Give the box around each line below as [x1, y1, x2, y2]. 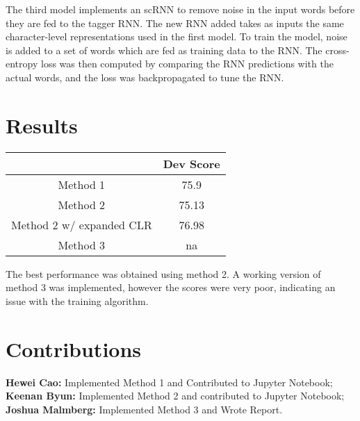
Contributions [6, 334, 142, 363]
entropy [6, 56, 38, 71]
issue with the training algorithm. [6, 293, 149, 308]
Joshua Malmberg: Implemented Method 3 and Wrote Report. [6, 402, 283, 416]
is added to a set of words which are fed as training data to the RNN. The [6, 42, 322, 57]
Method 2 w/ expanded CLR [11, 216, 152, 233]
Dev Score [163, 155, 220, 172]
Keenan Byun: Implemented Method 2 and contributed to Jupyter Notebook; [6, 388, 345, 403]
